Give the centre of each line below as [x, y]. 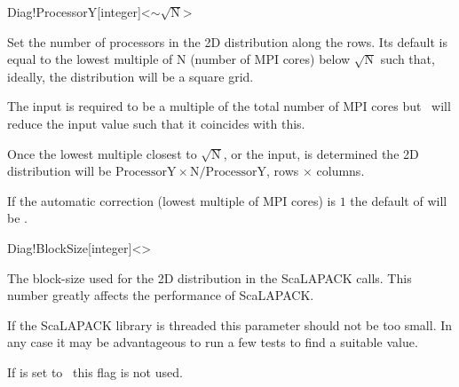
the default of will [399, 200]
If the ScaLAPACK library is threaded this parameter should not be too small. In [230, 324]
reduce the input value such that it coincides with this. [156, 123]
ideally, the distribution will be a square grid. [131, 76]
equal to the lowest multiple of [90, 59]
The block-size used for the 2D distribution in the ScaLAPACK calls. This [210, 277]
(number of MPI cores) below [270, 59]
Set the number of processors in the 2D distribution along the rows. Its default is [227, 41]
